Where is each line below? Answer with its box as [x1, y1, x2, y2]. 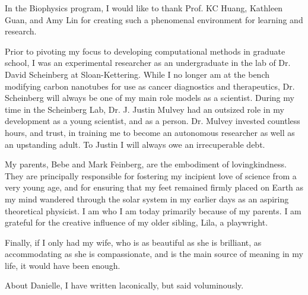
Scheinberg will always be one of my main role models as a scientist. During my [5, 91, 294, 104]
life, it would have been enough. [5, 259, 120, 271]
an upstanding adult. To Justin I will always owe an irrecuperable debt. [5, 138, 265, 150]
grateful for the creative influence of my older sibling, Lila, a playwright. [5, 216, 268, 229]
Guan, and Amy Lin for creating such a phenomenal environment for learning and [5, 13, 303, 26]
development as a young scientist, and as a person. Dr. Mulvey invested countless [5, 115, 300, 127]
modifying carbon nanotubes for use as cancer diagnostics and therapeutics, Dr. [5, 80, 295, 92]
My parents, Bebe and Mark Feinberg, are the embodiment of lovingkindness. [5, 158, 287, 170]
